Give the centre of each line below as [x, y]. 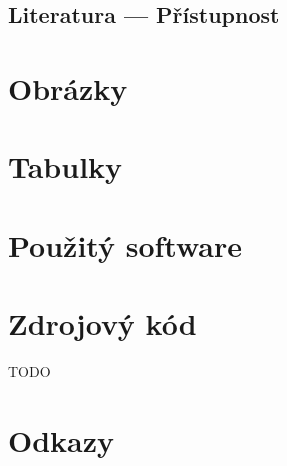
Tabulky [65, 166]
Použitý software [125, 244]
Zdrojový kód [102, 323]
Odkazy [61, 439]
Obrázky [68, 87]
